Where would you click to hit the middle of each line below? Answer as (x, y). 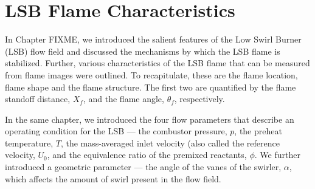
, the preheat (258, 131)
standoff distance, (38, 99)
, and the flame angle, (123, 99)
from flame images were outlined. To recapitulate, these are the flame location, (151, 74)
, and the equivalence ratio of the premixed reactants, (147, 155)
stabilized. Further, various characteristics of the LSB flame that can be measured (157, 63)
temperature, (29, 143)
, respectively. (199, 99)
